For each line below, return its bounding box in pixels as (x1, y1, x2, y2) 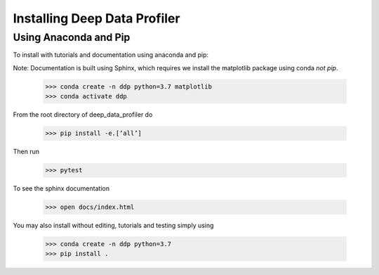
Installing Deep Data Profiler (13, 11, 180, 26)
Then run (13, 148, 40, 156)
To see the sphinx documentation (13, 184, 110, 193)
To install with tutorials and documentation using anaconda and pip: (13, 51, 209, 59)
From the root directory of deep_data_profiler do (13, 110, 153, 119)
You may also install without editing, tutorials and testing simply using (13, 222, 214, 230)
